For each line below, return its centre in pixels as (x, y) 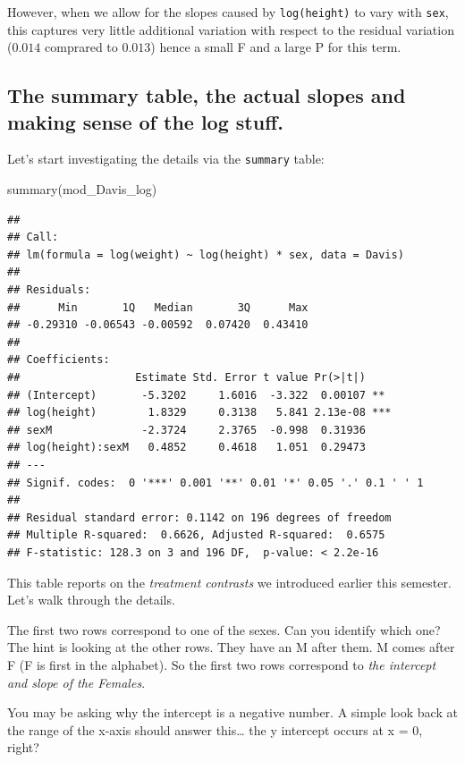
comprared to (81, 47)
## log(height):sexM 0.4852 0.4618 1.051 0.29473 (186, 448)
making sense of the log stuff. (145, 121)
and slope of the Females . (76, 682)
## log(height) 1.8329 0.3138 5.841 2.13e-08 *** (199, 413)
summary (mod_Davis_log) (82, 189)
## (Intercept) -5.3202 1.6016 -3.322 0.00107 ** (196, 395)
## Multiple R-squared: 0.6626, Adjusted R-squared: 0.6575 (196, 535)
